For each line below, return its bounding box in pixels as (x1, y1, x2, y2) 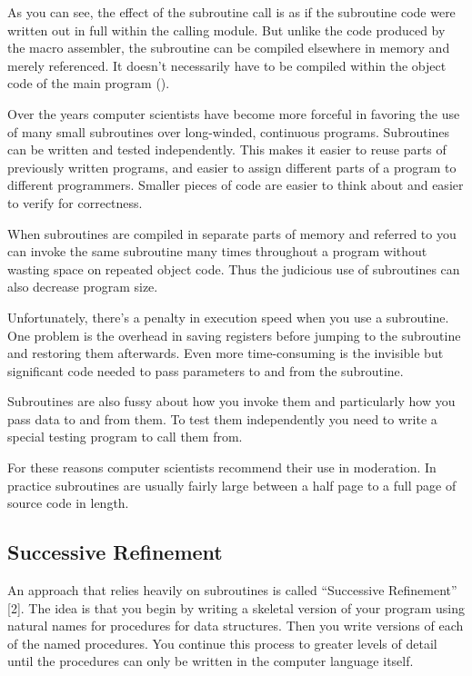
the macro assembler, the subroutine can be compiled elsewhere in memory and (7, 38, 450, 57)
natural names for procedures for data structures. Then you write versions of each (7, 616, 464, 635)
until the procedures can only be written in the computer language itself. (7, 651, 414, 671)
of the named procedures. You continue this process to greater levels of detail (7, 633, 437, 652)
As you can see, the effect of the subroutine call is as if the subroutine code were (7, 3, 456, 21)
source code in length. (7, 493, 129, 512)
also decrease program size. (7, 277, 158, 296)
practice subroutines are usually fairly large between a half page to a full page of (7, 475, 457, 494)
